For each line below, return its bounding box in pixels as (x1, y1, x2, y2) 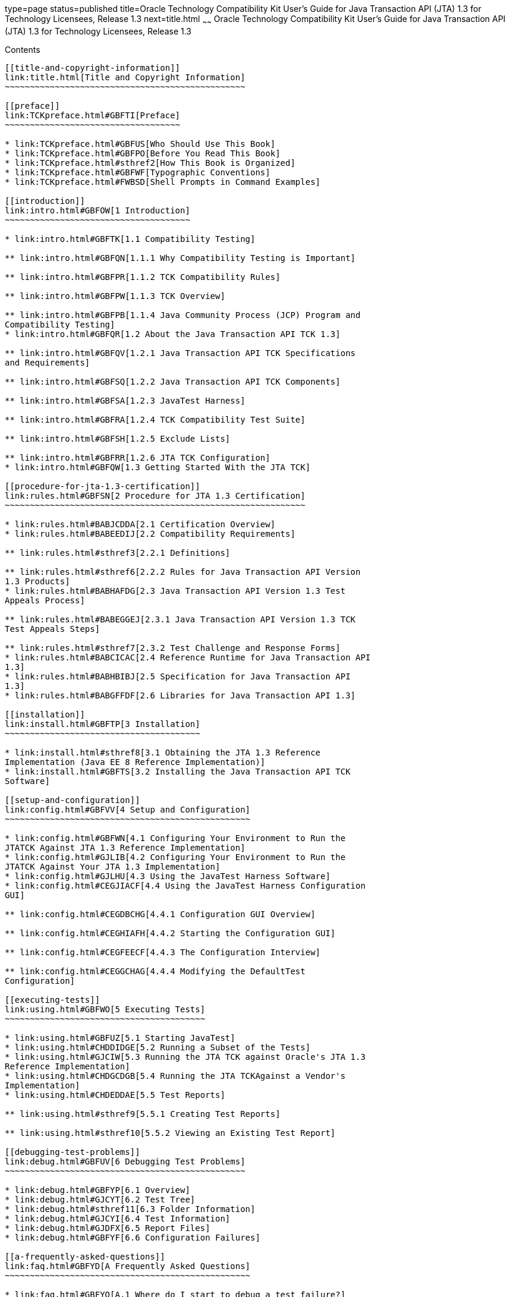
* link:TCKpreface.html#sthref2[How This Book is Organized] (5, 158, 295, 168)
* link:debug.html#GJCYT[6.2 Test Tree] (5, 1194, 196, 1204)
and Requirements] (5, 357, 90, 367)
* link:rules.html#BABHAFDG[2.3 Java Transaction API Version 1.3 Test (5, 585, 346, 596)
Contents (5, 44, 40, 55)
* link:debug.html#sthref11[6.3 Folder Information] (5, 1204, 256, 1214)
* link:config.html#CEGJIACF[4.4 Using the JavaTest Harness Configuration (5, 880, 366, 890)
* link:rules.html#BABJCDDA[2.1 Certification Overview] (5, 519, 276, 529)
